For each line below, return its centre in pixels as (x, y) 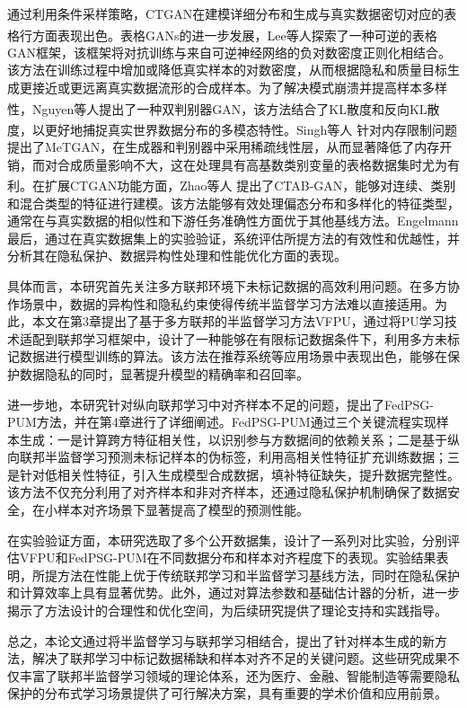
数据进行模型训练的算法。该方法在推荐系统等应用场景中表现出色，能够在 (233, 356)
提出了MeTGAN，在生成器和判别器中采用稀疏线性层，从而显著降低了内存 (224, 147)
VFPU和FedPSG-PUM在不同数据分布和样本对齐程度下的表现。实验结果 (228, 558)
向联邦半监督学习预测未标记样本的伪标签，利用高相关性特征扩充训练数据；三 (233, 457)
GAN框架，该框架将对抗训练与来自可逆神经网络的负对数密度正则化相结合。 (229, 52)
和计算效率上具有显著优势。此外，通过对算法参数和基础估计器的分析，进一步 (233, 593)
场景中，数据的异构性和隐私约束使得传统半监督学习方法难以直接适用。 (227, 303)
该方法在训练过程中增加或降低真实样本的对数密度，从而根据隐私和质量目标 (227, 70)
